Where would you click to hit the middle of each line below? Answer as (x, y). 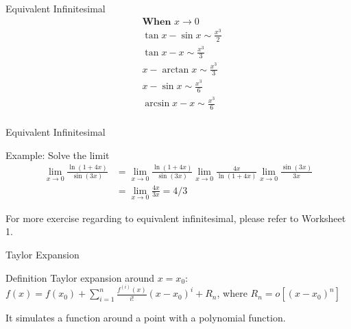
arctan (175, 70)
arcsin (157, 104)
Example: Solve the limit (58, 155)
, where (232, 293)
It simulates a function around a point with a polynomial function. (146, 318)
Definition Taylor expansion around (80, 277)
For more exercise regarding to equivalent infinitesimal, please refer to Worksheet (176, 218)
